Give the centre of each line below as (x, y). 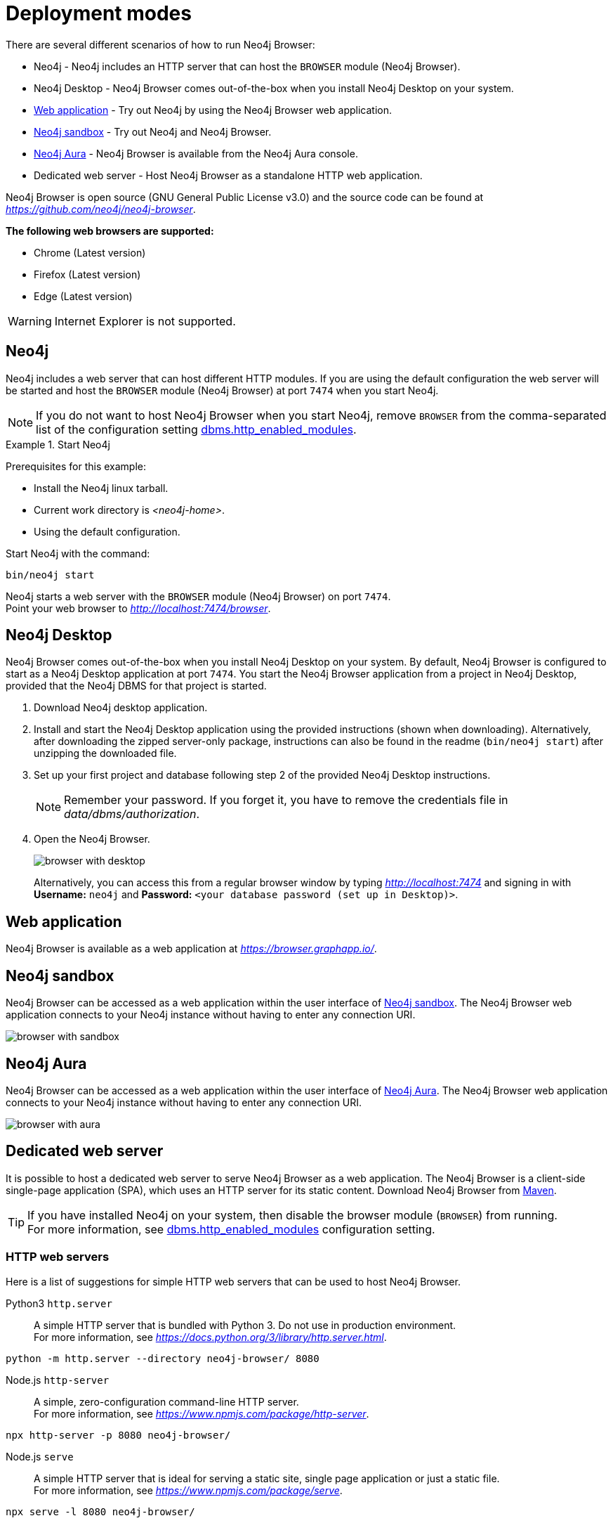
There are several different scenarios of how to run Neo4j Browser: (160, 44)
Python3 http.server (59, 1303)
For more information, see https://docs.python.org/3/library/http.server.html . (210, 1337)
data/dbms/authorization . (132, 814)
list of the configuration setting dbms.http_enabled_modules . (196, 429)
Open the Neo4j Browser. (92, 839)
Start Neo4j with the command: (78, 553)
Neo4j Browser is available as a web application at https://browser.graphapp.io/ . (191, 949)
